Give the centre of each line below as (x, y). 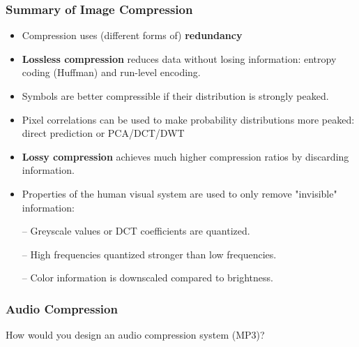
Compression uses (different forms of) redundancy (132, 35)
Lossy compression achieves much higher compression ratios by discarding (185, 156)
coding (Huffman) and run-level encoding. (111, 72)
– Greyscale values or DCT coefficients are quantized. (136, 231)
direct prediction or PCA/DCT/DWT (103, 133)
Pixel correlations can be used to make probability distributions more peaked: (188, 119)
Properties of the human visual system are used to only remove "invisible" (179, 193)
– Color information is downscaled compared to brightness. (147, 278)
